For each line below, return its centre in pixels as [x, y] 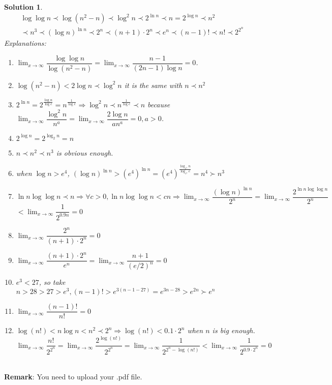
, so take [52, 282]
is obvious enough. [85, 152]
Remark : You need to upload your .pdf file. [73, 376]
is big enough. [234, 330]
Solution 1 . [23, 6]
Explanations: [25, 43]
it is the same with [153, 85]
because [159, 104]
